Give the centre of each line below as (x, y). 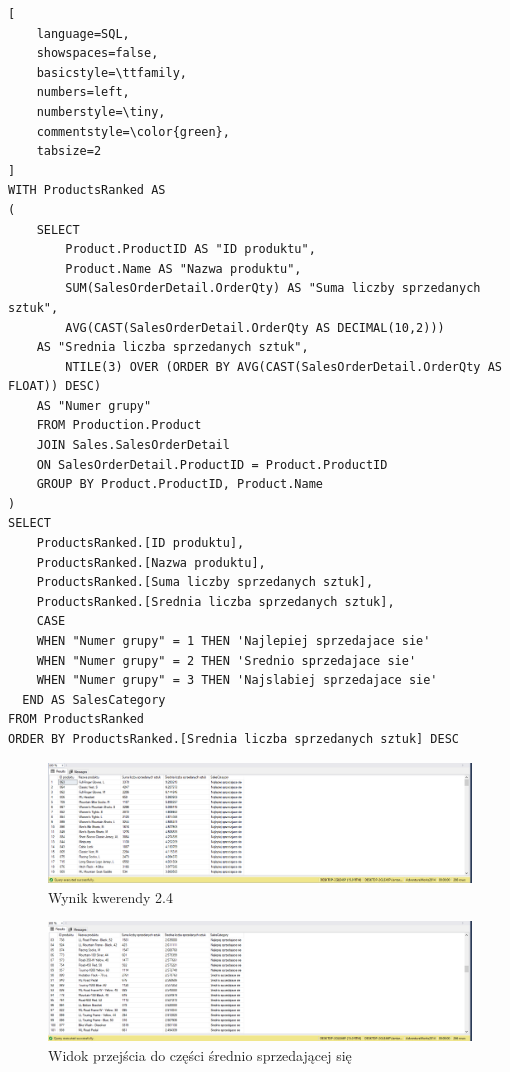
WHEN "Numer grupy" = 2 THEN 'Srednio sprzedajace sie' (226, 660)
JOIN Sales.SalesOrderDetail (133, 445)
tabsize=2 (69, 151)
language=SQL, (83, 33)
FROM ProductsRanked (76, 719)
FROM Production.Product (119, 425)
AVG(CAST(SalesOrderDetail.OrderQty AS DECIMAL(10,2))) (255, 327)
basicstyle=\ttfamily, (111, 72)
